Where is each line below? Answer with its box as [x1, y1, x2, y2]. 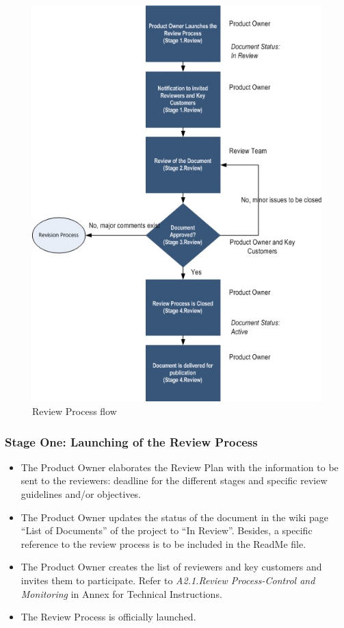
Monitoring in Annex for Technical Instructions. [21, 586, 222, 601]
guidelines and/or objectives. [21, 487, 142, 501]
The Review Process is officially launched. [21, 610, 196, 624]
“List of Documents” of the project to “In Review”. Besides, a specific [21, 523, 313, 538]
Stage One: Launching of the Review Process [5, 433, 258, 450]
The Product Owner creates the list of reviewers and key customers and [21, 560, 322, 574]
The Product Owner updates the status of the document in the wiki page [21, 510, 329, 524]
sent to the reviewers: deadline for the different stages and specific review [21, 473, 328, 488]
